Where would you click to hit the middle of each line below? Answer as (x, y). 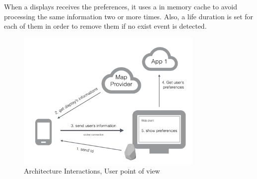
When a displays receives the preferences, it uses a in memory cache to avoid (121, 6)
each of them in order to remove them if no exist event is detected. (105, 26)
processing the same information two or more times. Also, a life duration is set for (129, 16)
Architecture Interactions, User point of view (92, 170)
